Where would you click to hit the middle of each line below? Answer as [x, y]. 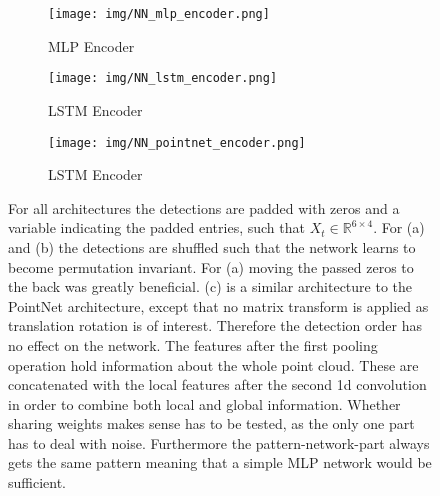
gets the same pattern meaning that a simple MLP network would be [220, 462]
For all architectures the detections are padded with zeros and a [204, 207]
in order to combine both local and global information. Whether [204, 403]
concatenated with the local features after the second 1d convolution [217, 384]
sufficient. [37, 482]
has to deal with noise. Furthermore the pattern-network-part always [219, 442]
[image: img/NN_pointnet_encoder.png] [177, 142]
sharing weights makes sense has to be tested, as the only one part [211, 423]
